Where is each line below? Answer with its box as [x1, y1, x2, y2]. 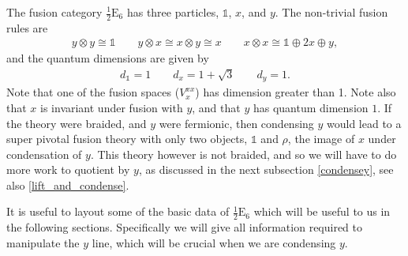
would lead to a [327, 115, 402, 131]
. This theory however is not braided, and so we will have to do [90, 145, 397, 162]
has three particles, [126, 4, 219, 20]
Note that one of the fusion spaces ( [6, 84, 180, 100]
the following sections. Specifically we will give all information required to [6, 219, 363, 235]
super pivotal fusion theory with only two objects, [6, 130, 248, 147]
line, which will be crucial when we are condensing [92, 234, 336, 250]
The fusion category [6, 4, 103, 20]
